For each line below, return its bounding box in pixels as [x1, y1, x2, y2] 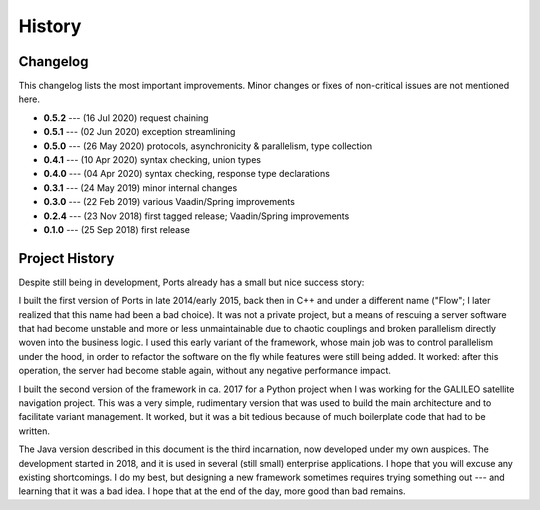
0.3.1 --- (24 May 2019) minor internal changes [43, 181, 238, 194]
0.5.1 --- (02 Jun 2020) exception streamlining [43, 126, 236, 138]
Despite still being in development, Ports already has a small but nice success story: [18, 276, 365, 288]
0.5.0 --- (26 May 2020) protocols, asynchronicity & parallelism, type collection [43, 140, 373, 152]
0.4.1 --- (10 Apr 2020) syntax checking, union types [43, 154, 262, 166]
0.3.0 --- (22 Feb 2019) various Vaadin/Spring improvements [43, 196, 295, 208]
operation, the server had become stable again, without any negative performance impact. [18, 365, 392, 377]
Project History [18, 250, 115, 267]
